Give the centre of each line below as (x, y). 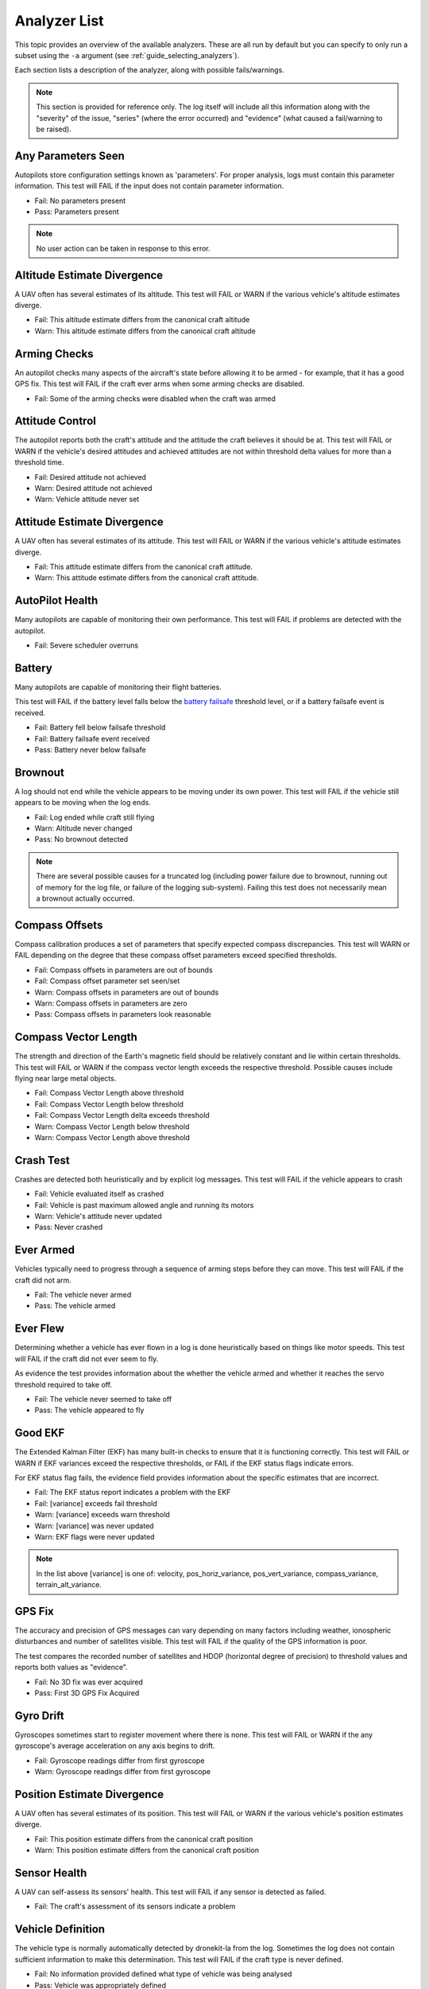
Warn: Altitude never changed (83, 828)
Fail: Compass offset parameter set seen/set (107, 981)
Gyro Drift (40, 1716)
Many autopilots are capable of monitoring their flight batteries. (118, 687)
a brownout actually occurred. (85, 898)
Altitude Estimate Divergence (89, 275)
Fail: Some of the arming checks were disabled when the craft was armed (155, 399)
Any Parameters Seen (70, 156)
